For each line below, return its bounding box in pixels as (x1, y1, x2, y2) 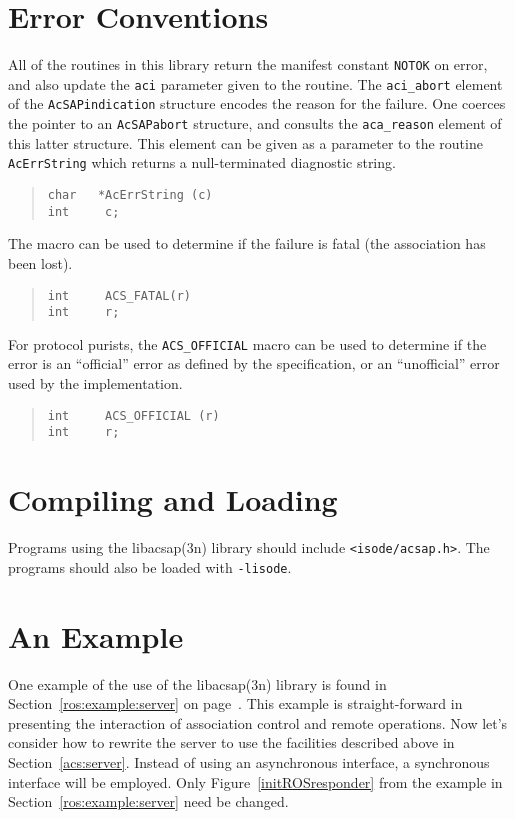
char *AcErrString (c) (47, 188, 213, 202)
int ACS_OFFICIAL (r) (47, 408, 220, 423)
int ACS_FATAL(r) (47, 288, 191, 303)
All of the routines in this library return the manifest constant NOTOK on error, (8, 54, 488, 75)
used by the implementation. (8, 373, 183, 394)
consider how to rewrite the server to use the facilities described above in (8, 732, 455, 753)
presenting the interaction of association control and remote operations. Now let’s (8, 712, 508, 733)
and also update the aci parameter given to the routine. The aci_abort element (8, 73, 503, 94)
